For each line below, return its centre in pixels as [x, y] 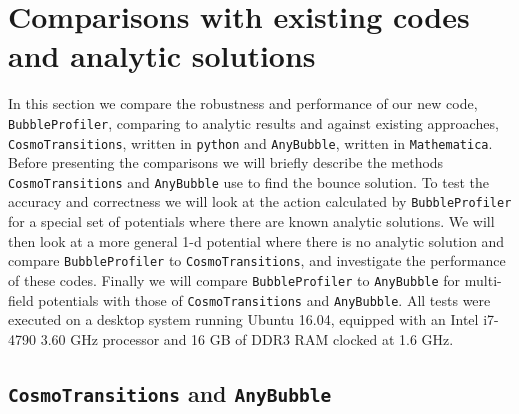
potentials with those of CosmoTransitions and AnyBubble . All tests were [264, 299]
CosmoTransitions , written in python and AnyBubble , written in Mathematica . [250, 142]
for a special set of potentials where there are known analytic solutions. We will [251, 221]
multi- [483, 279]
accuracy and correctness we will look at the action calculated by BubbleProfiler [260, 201]
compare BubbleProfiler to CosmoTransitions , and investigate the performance [257, 260]
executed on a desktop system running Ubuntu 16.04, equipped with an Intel [243, 319]
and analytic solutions [162, 55]
